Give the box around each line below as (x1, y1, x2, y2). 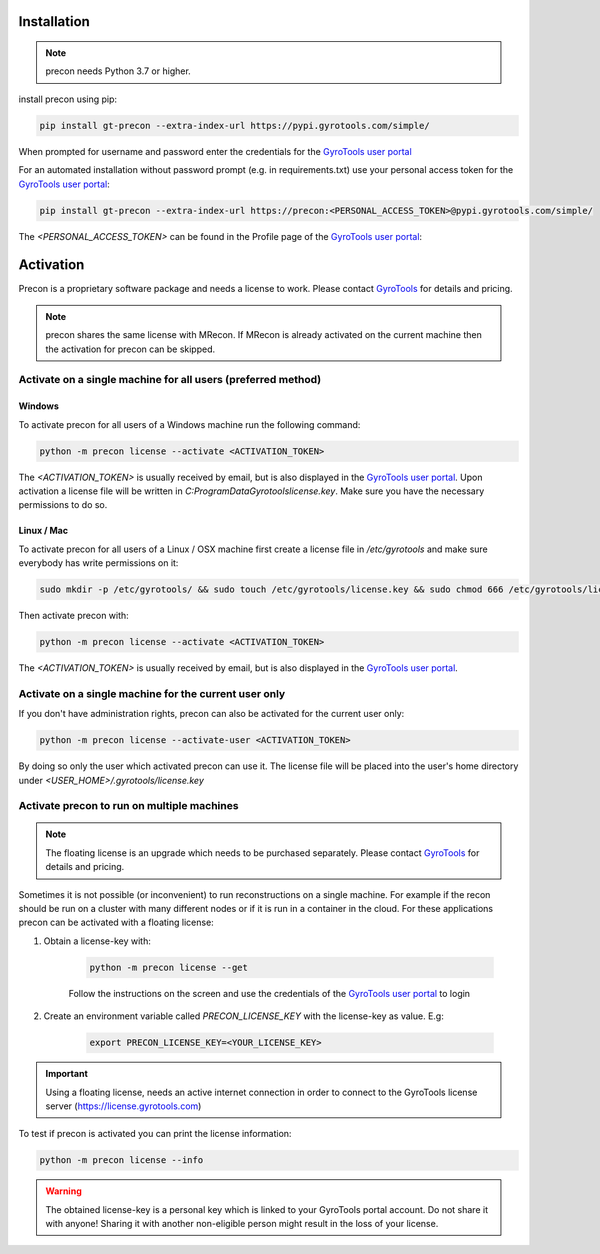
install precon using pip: (18, 93, 118, 105)
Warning (45, 1185, 82, 1197)
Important (45, 1068, 89, 1080)
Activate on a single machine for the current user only (18, 686, 286, 700)
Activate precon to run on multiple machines (18, 799, 239, 813)
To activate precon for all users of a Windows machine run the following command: (18, 418, 361, 430)
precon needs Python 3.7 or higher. (45, 65, 192, 77)
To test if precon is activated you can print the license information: (18, 1128, 292, 1140)
